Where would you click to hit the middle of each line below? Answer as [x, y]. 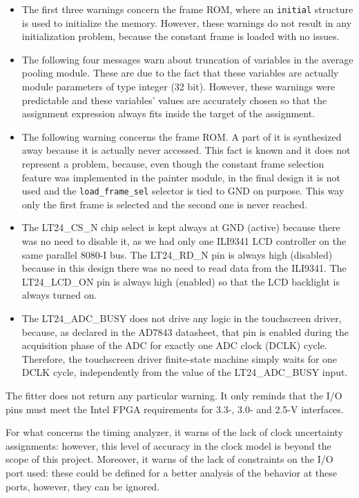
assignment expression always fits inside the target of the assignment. [168, 113]
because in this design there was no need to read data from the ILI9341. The [184, 268]
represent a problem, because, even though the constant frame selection [173, 163]
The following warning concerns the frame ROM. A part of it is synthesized [182, 136]
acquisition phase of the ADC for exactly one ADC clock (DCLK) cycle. [174, 345]
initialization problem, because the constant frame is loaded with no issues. [181, 36]
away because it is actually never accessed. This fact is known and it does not [186, 150]
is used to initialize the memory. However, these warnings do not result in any [187, 22]
